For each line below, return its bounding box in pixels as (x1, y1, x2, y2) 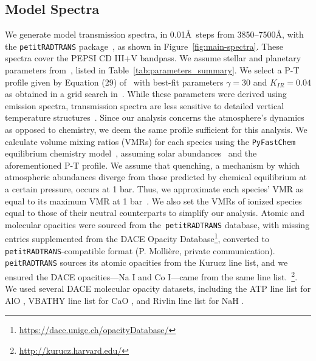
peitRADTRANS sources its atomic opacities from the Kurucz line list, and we (5, 256, 288, 269)
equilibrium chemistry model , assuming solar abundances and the (5, 147, 257, 160)
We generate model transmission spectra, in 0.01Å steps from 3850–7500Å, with (5, 28, 304, 41)
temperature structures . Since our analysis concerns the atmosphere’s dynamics (5, 111, 304, 124)
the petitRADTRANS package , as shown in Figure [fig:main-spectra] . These (5, 39, 284, 52)
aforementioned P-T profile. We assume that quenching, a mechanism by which (5, 158, 300, 171)
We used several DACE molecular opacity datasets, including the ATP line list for (5, 282, 311, 295)
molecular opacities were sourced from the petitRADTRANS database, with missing (5, 218, 310, 231)
